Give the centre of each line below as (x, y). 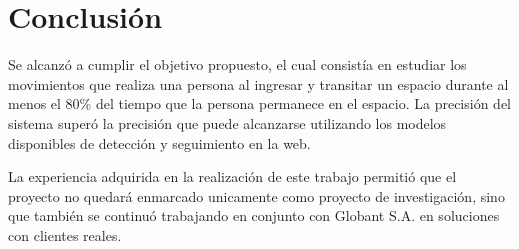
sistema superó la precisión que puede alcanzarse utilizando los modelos (227, 122)
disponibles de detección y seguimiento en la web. (159, 142)
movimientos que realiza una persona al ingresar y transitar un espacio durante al (258, 83)
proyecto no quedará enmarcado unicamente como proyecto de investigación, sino (256, 195)
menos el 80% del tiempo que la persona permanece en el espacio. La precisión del (259, 103)
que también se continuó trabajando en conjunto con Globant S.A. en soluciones (254, 215)
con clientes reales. (65, 234)
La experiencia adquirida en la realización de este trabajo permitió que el (232, 176)
